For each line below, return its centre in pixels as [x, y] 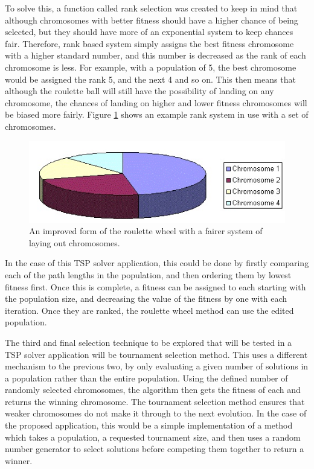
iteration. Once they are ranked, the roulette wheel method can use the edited [149, 310]
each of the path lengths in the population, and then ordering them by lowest [148, 274]
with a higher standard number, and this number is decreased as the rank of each [155, 55]
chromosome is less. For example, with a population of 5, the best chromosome [151, 67]
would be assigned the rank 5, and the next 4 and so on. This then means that [150, 79]
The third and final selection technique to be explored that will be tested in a [149, 342]
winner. [19, 460]
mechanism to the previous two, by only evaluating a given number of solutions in [157, 366]
